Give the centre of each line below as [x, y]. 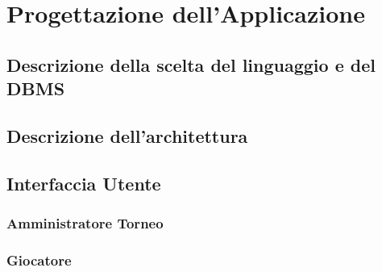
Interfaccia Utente [84, 183]
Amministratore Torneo [85, 223]
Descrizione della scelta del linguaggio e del [191, 64]
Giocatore [39, 259]
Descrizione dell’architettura [127, 135]
